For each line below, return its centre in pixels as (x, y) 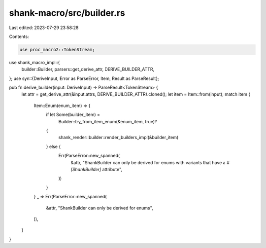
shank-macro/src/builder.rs (67, 13)
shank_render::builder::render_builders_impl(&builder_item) (118, 138)
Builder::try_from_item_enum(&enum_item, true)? (108, 121)
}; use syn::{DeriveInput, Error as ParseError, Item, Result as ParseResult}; (84, 78)
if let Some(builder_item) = (73, 115)
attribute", (112, 169)
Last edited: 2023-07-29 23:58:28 (44, 28)
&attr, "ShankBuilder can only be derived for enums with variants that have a (148, 162)
